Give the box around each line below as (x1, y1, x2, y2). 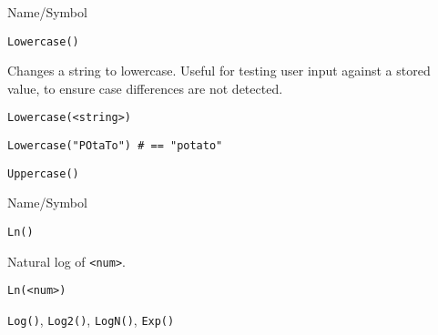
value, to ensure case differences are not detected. (7, 78, 283, 97)
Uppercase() (7, 167, 79, 180)
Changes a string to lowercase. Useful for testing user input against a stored (7, 61, 431, 80)
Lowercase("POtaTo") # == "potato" (7, 139, 223, 153)
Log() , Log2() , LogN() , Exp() (7, 310, 175, 329)
